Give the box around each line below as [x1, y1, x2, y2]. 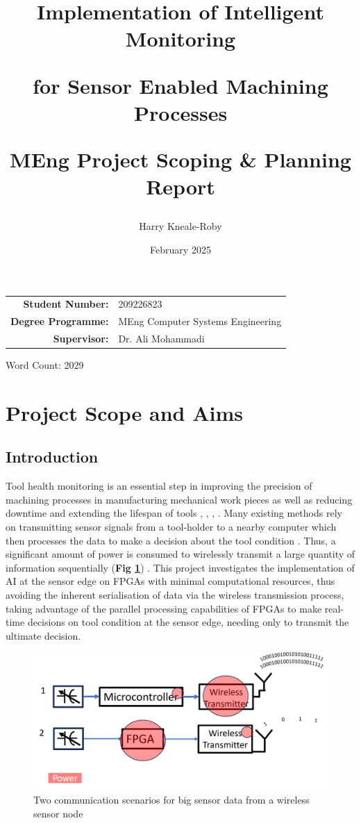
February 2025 [150, 242, 211, 256]
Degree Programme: [10, 314, 109, 329]
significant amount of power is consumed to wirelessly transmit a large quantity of [6, 547, 355, 561]
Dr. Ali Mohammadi [118, 331, 205, 345]
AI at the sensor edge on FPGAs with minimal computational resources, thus [6, 574, 335, 588]
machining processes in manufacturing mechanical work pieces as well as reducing [6, 492, 353, 506]
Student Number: [23, 297, 109, 311]
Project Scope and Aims [6, 398, 243, 426]
